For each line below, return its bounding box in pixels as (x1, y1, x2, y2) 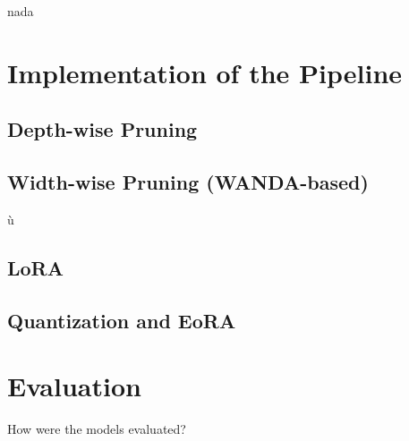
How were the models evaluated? (7, 420, 186, 438)
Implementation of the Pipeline (7, 54, 403, 90)
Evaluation (7, 368, 141, 404)
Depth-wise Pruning (7, 115, 198, 143)
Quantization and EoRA (7, 306, 236, 334)
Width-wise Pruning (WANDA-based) (7, 168, 369, 196)
